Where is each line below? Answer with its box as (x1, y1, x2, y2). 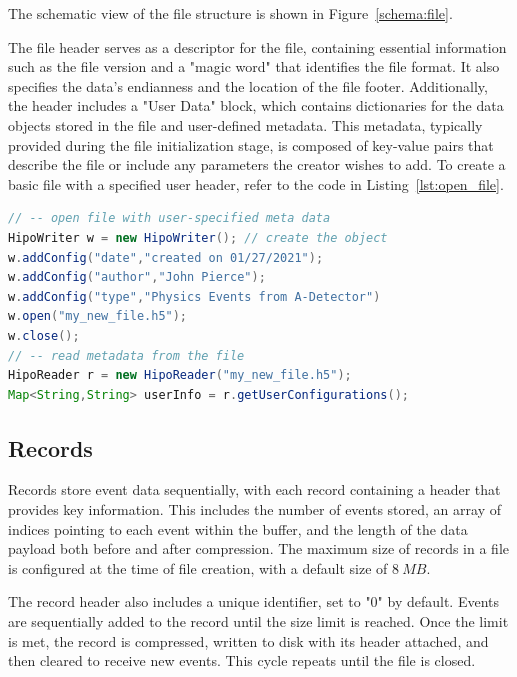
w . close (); (8, 328, 80, 343)
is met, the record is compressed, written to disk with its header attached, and (8, 630, 489, 651)
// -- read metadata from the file (8, 348, 245, 363)
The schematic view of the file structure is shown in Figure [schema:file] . (8, 3, 453, 23)
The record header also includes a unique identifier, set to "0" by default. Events (8, 591, 500, 612)
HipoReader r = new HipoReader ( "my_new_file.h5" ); (8, 368, 352, 383)
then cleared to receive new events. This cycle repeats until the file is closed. (8, 650, 476, 671)
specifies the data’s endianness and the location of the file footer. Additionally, (8, 75, 488, 96)
